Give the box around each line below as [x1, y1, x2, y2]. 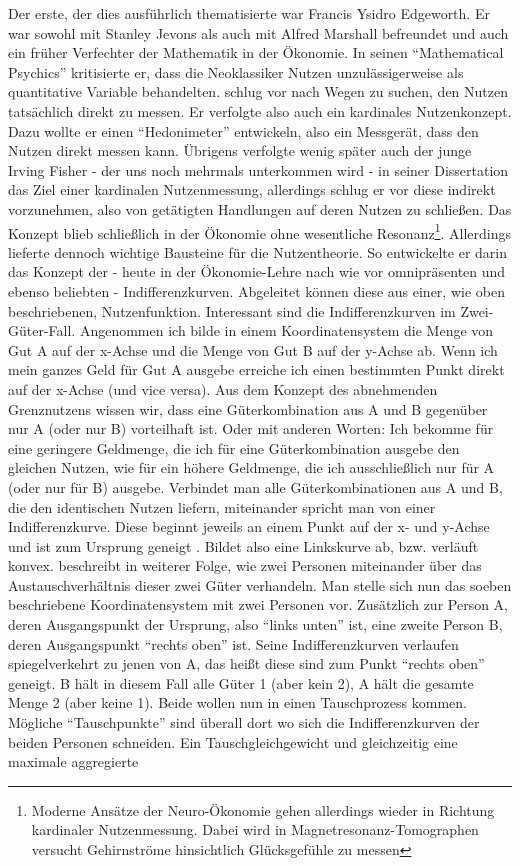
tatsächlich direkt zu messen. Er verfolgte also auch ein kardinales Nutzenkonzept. [8, 100, 512, 121]
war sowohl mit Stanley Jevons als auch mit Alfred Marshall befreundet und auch [8, 22, 509, 43]
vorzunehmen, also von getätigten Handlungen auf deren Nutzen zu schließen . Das [8, 198, 512, 219]
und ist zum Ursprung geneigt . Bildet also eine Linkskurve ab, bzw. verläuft [8, 535, 479, 556]
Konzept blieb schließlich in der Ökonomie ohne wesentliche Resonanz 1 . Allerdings [8, 219, 512, 243]
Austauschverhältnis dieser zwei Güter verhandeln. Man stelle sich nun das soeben [8, 574, 512, 595]
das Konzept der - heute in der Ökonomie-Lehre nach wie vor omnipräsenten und [8, 261, 506, 282]
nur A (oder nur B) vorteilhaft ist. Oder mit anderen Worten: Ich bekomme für [8, 418, 494, 439]
